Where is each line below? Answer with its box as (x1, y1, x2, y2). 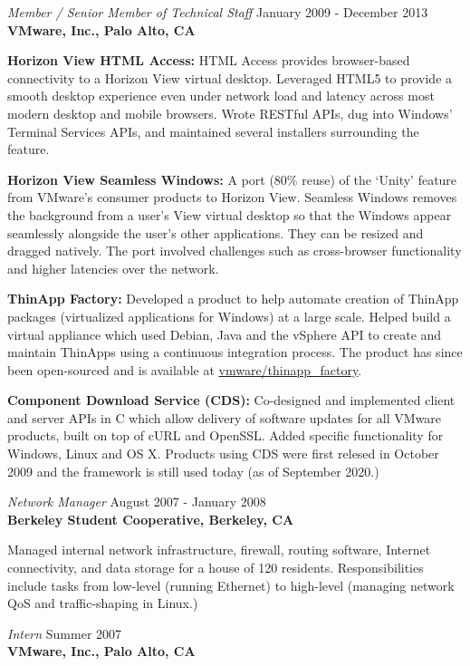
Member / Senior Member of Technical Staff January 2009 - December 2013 (7, 3, 428, 21)
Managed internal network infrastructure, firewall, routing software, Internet (7, 540, 431, 559)
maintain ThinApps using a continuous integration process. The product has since (7, 343, 463, 362)
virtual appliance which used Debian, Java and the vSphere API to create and (7, 324, 442, 343)
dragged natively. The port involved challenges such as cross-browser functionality (7, 241, 462, 260)
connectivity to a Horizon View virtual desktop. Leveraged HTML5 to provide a (7, 68, 453, 87)
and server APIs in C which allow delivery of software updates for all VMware (7, 408, 442, 427)
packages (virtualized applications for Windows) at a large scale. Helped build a (7, 306, 451, 325)
